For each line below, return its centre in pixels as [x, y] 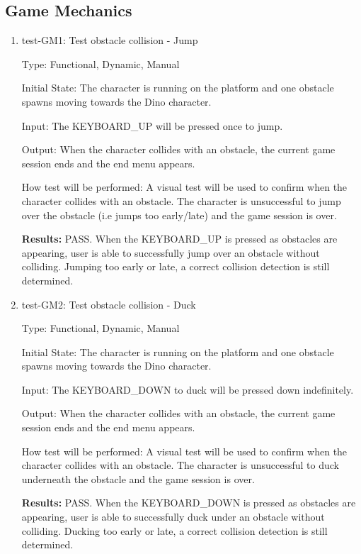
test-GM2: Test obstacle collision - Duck [109, 304]
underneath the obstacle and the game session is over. [138, 478]
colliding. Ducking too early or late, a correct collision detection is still [174, 530]
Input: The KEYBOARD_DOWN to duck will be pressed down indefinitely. [188, 389]
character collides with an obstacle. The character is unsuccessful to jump [181, 200]
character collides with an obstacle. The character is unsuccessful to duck [180, 465]
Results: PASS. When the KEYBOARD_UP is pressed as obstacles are [179, 239]
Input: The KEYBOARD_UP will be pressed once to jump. [152, 125]
